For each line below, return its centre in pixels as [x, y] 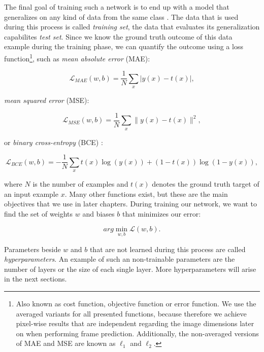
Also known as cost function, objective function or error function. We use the [136, 303]
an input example [31, 193]
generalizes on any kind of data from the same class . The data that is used [121, 16]
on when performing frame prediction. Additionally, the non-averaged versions [137, 333]
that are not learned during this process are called [168, 249]
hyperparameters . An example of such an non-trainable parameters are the [120, 259]
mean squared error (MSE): [47, 100]
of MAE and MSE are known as [66, 343]
